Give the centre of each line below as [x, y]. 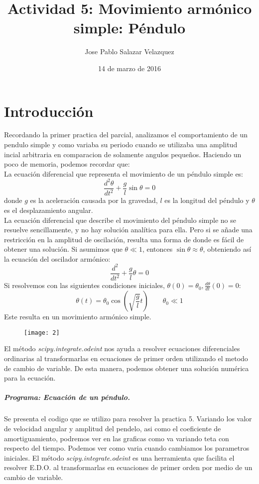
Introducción [49, 111]
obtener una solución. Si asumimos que [63, 249]
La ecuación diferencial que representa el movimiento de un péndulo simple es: [124, 173]
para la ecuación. [30, 378]
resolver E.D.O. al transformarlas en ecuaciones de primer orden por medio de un [128, 467]
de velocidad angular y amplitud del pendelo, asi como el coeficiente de [113, 428]
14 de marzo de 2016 [129, 68]
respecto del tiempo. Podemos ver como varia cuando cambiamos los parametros [127, 448]
